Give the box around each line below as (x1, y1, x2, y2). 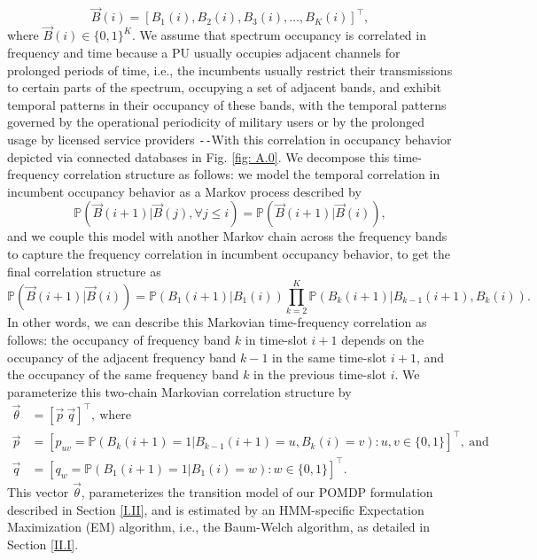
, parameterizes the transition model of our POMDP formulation (81, 483, 433, 502)
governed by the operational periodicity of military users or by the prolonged (7, 113, 425, 131)
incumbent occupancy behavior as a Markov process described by (7, 182, 362, 200)
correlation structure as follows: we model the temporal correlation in (63, 165, 440, 183)
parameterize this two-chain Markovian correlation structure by (7, 382, 352, 401)
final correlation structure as (7, 261, 161, 280)
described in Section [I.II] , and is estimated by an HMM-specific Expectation (7, 500, 424, 518)
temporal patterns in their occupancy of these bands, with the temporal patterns (7, 95, 447, 113)
